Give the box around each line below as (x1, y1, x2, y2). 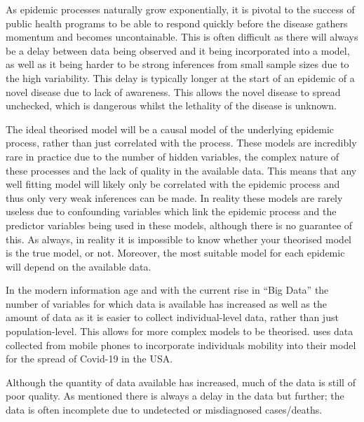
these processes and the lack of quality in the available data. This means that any (6, 163, 357, 177)
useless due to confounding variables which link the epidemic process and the (6, 204, 337, 219)
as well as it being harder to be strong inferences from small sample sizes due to (6, 57, 349, 72)
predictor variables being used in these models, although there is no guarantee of (6, 217, 353, 232)
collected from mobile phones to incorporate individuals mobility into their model (6, 337, 356, 352)
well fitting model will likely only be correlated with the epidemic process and (6, 177, 340, 191)
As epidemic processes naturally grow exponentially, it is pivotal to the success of (6, 2, 355, 16)
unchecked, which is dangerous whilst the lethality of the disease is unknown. (6, 98, 337, 113)
